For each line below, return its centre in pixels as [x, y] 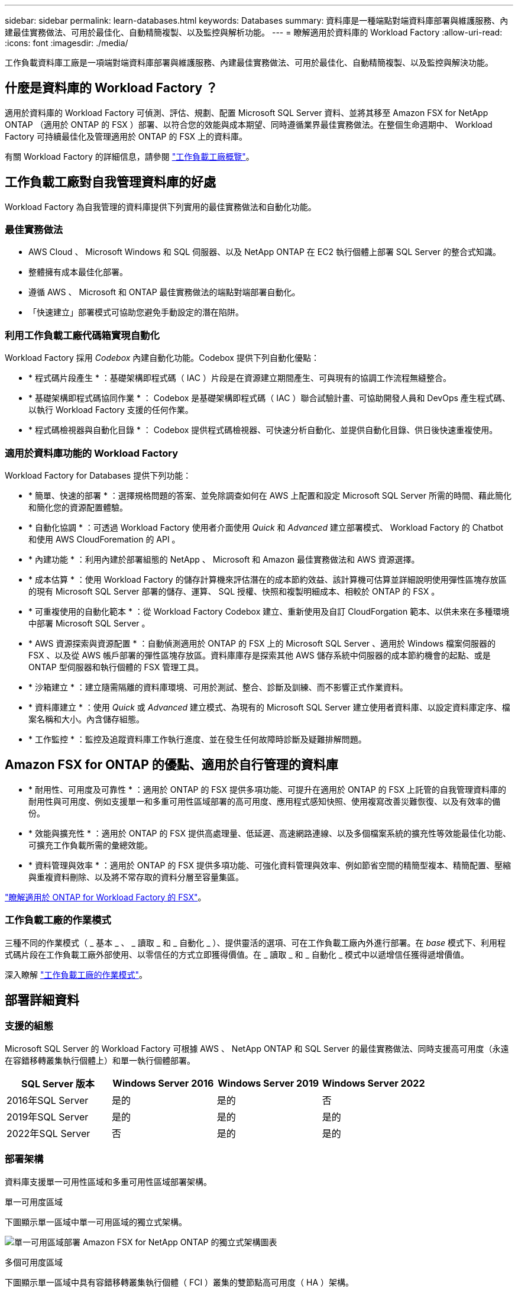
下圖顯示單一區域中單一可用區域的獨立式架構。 [96, 1222]
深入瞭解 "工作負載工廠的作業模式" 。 [76, 974]
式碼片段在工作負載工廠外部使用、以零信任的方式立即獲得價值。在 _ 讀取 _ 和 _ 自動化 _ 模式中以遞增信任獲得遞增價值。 [237, 954]
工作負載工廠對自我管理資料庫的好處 [110, 182]
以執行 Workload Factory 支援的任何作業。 [111, 410]
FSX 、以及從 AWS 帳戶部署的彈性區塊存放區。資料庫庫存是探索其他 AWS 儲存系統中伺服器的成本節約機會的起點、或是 [260, 655]
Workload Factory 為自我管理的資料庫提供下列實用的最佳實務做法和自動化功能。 [161, 206]
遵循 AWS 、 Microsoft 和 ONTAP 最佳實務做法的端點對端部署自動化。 [164, 292]
